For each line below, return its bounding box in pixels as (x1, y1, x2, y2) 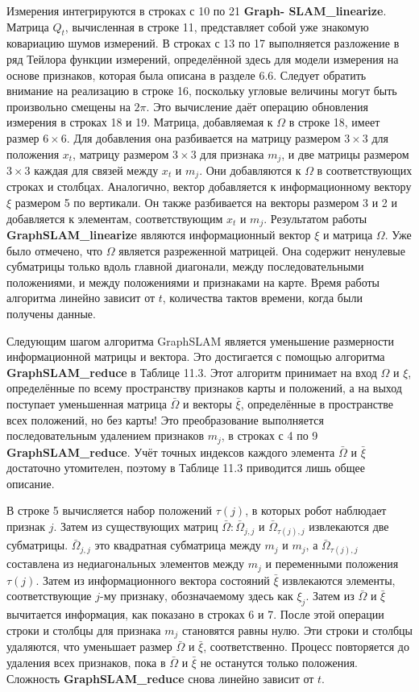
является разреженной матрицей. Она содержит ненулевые (118, 242, 405, 259)
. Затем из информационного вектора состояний (35, 571, 270, 588)
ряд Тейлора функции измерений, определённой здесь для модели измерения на (6, 50, 399, 67)
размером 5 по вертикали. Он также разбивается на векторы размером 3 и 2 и (15, 194, 397, 211)
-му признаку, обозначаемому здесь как (100, 587, 293, 604)
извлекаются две (309, 518, 389, 535)
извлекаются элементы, (282, 571, 396, 588)
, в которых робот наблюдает (245, 502, 387, 519)
